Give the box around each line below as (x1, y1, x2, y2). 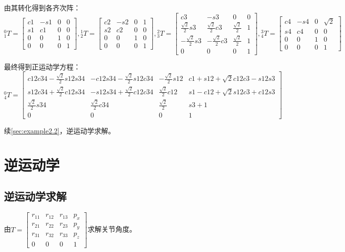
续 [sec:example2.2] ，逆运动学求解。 (4, 126, 115, 136)
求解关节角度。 (87, 224, 137, 234)
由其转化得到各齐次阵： (4, 2, 80, 12)
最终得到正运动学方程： (4, 61, 80, 71)
